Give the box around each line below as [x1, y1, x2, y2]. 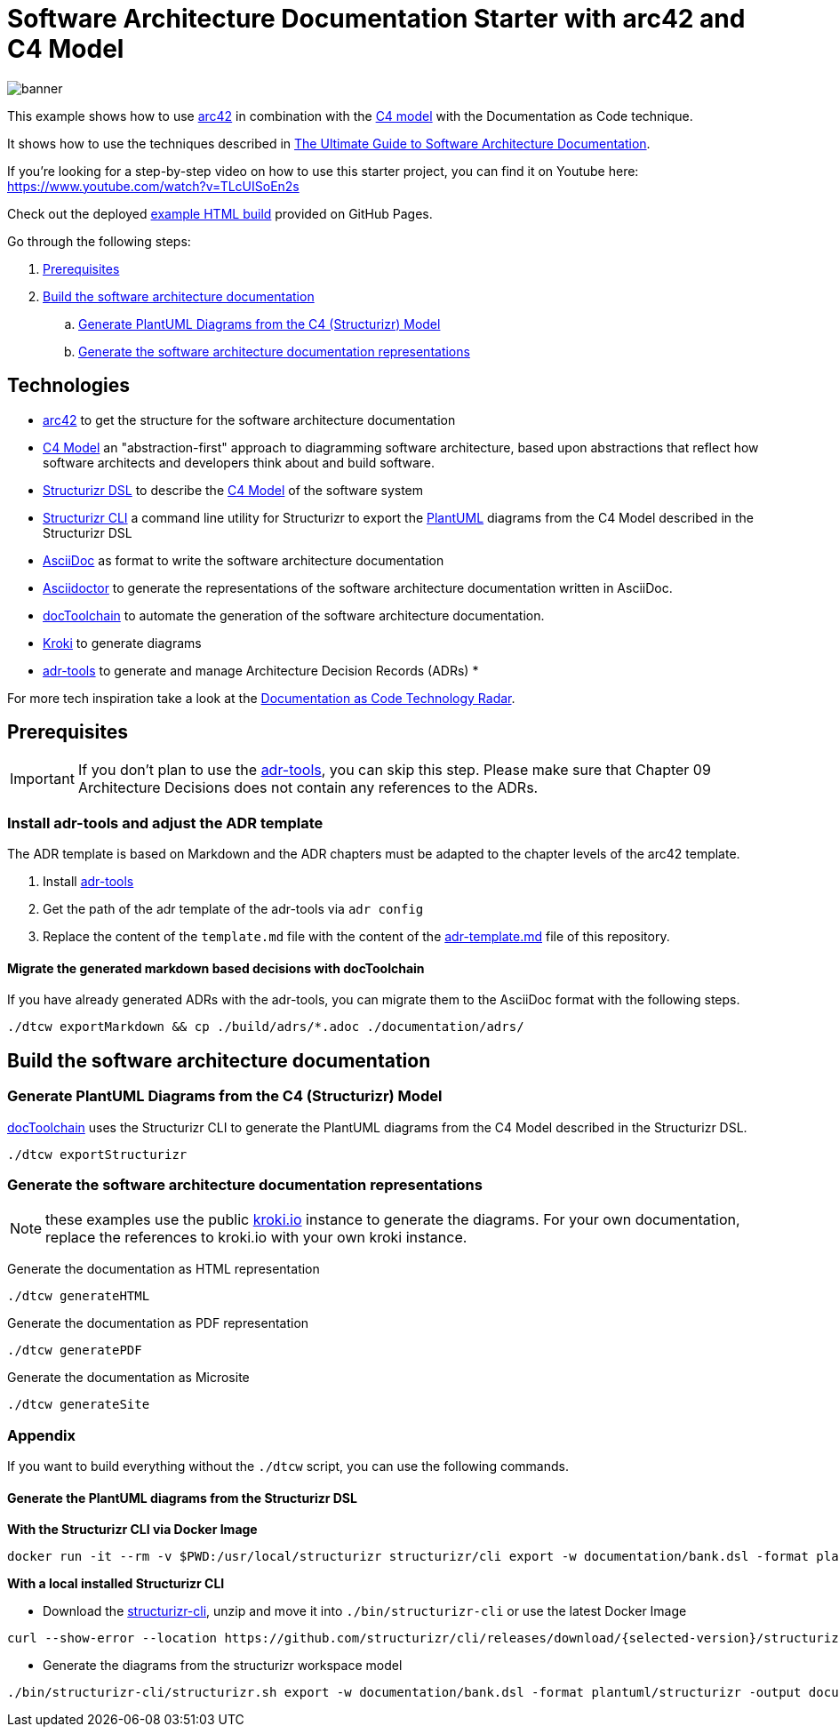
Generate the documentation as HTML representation [7, 1261, 320, 1277]
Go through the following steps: [7, 233, 191, 249]
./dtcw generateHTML [7, 1289, 150, 1304]
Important [10, 770, 75, 788]
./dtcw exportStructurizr [7, 1147, 188, 1162]
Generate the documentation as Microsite [7, 1370, 250, 1386]
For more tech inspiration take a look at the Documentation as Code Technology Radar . [7, 690, 515, 706]
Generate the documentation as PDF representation [7, 1315, 309, 1331]
